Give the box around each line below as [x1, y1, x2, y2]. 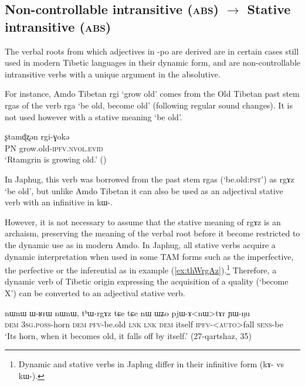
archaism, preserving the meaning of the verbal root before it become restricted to [5, 227, 300, 239]
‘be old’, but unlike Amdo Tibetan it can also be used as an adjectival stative [5, 184, 283, 197]
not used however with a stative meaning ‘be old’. [5, 110, 182, 123]
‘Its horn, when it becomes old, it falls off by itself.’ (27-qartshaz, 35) [5, 329, 252, 341]
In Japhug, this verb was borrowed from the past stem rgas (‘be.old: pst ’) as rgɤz [5, 172, 294, 185]
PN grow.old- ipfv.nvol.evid [5, 141, 103, 154]
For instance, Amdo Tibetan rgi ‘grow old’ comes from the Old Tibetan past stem [5, 87, 300, 100]
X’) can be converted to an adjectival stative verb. [5, 286, 185, 299]
